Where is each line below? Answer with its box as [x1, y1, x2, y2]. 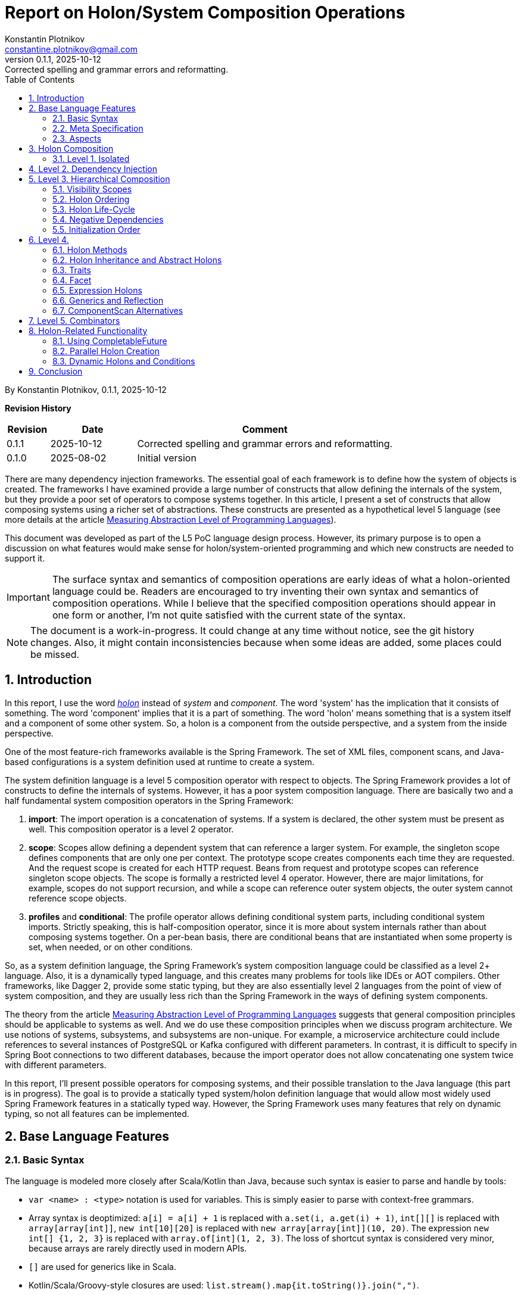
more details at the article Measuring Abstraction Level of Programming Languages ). [5, 514, 336, 525]
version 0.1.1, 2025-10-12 [5, 54, 101, 64]
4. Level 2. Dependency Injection [29, 163, 157, 174]
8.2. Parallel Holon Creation [52, 345, 160, 356]
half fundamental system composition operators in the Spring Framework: [5, 795, 294, 806]
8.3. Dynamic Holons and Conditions [52, 355, 195, 366]
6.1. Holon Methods [52, 244, 127, 255]
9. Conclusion [29, 366, 83, 376]
